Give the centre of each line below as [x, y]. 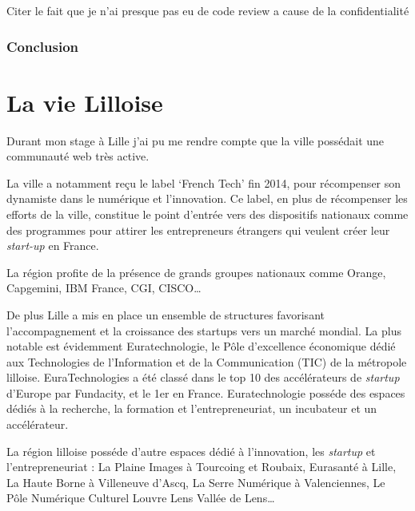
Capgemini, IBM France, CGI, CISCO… [104, 288]
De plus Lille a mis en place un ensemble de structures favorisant [166, 314]
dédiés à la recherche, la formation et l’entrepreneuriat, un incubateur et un [192, 408]
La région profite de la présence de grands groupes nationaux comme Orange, [196, 272]
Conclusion [42, 46]
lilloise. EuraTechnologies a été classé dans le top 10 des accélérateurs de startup [203, 377]
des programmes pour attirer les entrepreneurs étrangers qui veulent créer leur [198, 230]
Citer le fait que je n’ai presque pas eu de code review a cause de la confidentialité [208, 10]
